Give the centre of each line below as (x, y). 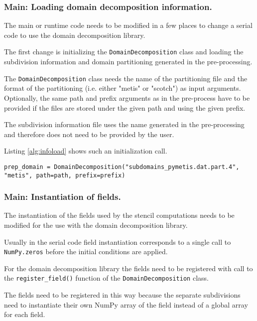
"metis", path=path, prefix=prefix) (65, 175)
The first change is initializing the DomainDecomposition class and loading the (124, 52)
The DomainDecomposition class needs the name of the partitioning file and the (126, 78)
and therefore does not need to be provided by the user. (89, 134)
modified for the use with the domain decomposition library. (96, 225)
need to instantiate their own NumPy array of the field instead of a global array (126, 304)
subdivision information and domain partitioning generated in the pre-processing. (128, 62)
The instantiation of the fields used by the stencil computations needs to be (119, 215)
